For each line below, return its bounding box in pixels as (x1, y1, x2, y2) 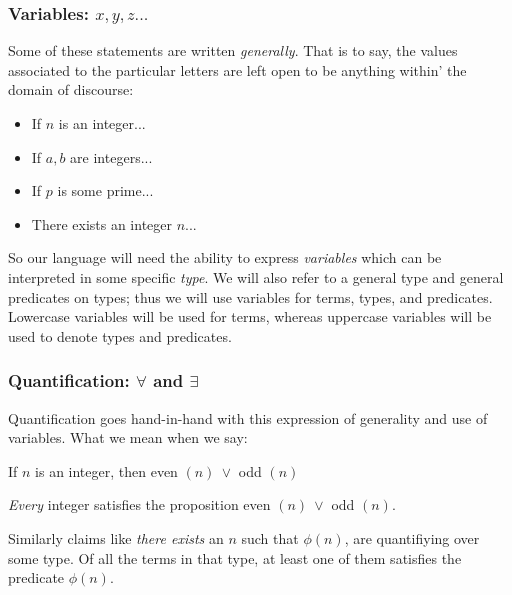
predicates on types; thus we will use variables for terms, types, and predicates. (8, 286, 493, 307)
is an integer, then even (35, 460, 178, 481)
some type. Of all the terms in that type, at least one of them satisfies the (8, 547, 462, 568)
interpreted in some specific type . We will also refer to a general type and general (8, 266, 504, 287)
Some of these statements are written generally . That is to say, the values (8, 40, 458, 61)
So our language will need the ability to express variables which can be (8, 247, 442, 268)
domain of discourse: (8, 79, 134, 100)
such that (241, 527, 299, 548)
